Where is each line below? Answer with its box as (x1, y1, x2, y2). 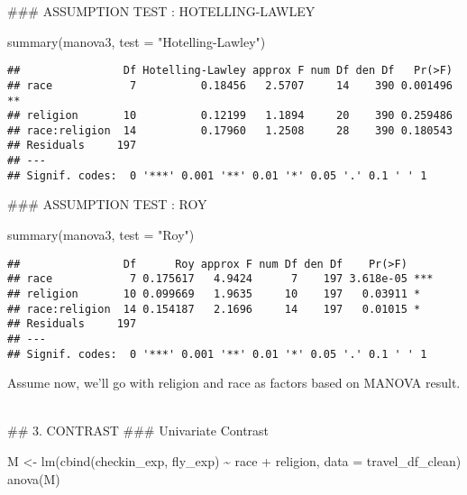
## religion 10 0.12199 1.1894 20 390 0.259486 (7, 109, 453, 123)
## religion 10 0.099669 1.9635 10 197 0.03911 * (7, 287, 421, 300)
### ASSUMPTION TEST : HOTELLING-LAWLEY (7, 2, 316, 20)
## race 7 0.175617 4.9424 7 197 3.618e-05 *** (7, 272, 434, 286)
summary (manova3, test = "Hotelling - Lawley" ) (7, 32, 266, 50)
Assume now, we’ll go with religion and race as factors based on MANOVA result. (7, 373, 461, 392)
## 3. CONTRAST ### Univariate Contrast (7, 421, 270, 440)
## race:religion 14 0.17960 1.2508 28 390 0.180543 (7, 124, 453, 137)
